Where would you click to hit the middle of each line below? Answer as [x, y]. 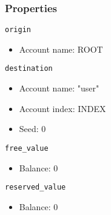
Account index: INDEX [62, 108]
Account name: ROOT [61, 49]
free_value [27, 148]
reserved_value [35, 187]
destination [29, 69]
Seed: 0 [32, 129]
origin [18, 30]
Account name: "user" [59, 88]
